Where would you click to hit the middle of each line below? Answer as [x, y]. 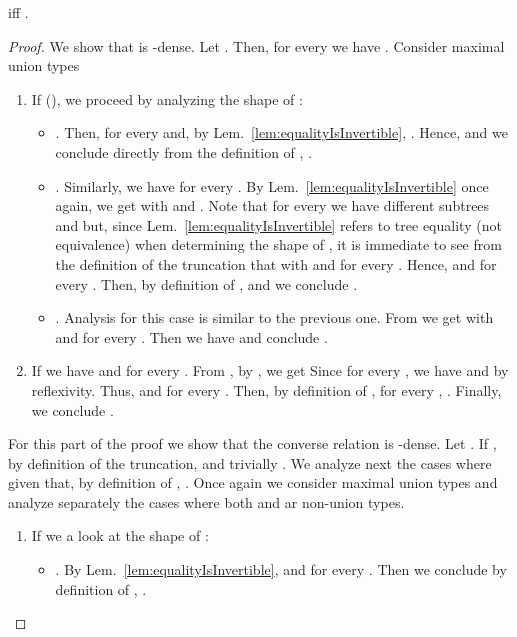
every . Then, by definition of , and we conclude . [206, 283]
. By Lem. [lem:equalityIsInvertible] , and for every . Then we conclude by [281, 569]
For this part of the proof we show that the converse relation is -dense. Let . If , [252, 443]
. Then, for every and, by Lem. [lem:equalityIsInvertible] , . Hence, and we [281, 132]
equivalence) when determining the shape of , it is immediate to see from [278, 244]
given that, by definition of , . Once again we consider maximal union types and [253, 482]
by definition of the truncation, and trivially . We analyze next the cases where [250, 462]
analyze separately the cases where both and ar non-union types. [206, 501]
